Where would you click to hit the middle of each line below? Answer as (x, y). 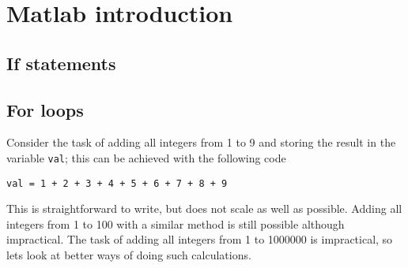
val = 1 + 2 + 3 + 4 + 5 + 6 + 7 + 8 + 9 (117, 183)
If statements (61, 63)
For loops (45, 109)
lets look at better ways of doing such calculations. (129, 255)
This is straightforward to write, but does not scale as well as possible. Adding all (204, 208)
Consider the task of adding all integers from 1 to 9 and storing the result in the (201, 142)
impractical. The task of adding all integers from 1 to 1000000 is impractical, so (200, 239)
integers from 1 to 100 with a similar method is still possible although (176, 223)
